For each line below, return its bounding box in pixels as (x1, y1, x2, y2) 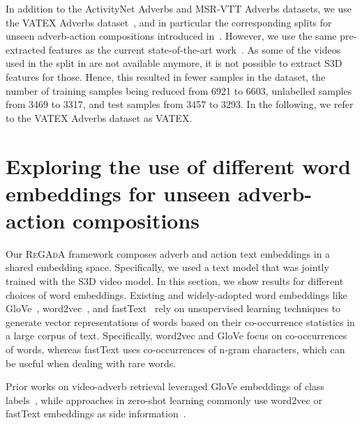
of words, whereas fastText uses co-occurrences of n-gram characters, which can (6, 342, 345, 356)
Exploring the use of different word (6, 151, 351, 180)
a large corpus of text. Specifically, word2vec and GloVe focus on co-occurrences (6, 328, 347, 343)
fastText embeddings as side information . (6, 406, 186, 421)
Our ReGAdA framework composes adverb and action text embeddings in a (6, 246, 331, 261)
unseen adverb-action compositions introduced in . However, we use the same (6, 29, 337, 43)
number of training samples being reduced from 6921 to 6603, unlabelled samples (6, 83, 352, 98)
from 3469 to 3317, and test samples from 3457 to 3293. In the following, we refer (6, 97, 354, 111)
